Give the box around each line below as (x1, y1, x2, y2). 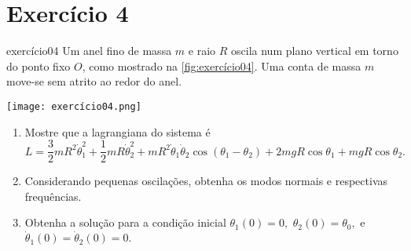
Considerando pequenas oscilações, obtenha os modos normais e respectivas (24, 173, 388, 189)
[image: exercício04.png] (6, 100, 141, 112)
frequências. (24, 187, 82, 204)
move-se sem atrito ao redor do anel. (6, 73, 182, 89)
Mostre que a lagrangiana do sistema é (24, 123, 211, 140)
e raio (188, 42, 216, 59)
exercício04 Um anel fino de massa (6, 42, 172, 59)
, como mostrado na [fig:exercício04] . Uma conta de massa (82, 57, 361, 74)
